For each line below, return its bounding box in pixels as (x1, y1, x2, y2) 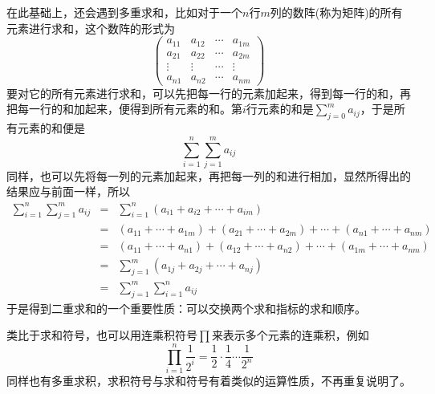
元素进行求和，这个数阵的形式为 (6, 19, 175, 36)
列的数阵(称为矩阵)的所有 (270, 4, 403, 20)
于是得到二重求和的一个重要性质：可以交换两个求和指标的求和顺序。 (6, 299, 366, 316)
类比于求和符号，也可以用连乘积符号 (6, 327, 197, 343)
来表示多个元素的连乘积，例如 (211, 327, 369, 343)
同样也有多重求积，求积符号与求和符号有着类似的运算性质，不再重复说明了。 (6, 372, 411, 388)
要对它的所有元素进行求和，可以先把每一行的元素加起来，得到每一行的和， (6, 84, 400, 101)
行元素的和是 (246, 100, 314, 117)
